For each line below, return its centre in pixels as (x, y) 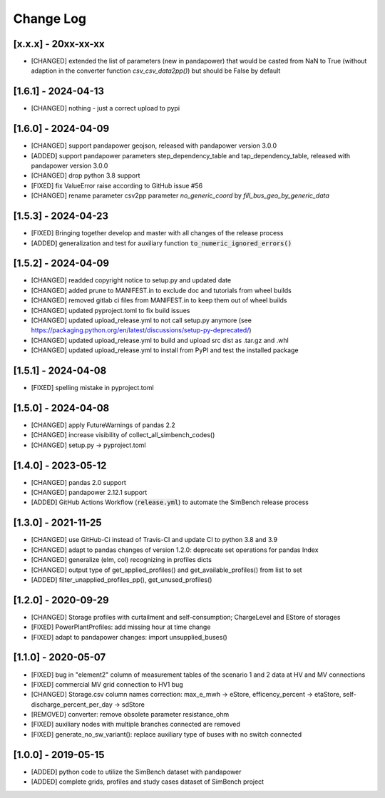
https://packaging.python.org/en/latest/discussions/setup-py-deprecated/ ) (142, 330)
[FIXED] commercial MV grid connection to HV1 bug (107, 684)
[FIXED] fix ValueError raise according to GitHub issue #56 (117, 185)
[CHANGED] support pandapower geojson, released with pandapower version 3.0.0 (154, 145)
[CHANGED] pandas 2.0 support (78, 482)
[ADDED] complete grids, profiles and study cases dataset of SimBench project (147, 782)
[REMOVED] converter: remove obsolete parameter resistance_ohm (130, 715)
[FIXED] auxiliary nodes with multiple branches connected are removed (135, 725)
